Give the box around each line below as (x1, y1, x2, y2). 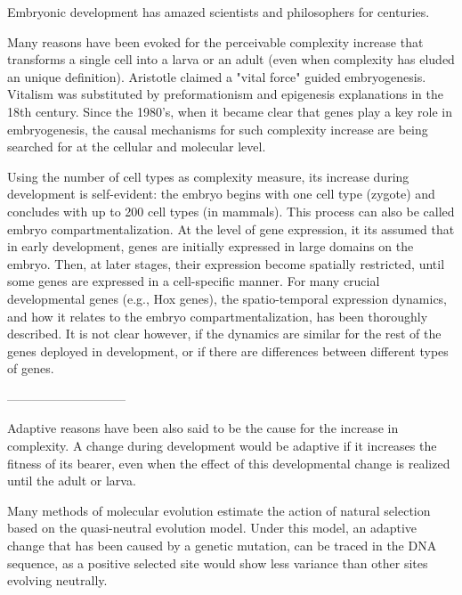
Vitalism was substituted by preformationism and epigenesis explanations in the (7, 85, 443, 103)
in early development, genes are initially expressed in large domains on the (7, 237, 414, 256)
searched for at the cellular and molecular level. (7, 137, 266, 156)
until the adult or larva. (7, 471, 136, 490)
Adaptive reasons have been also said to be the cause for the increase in (7, 419, 399, 437)
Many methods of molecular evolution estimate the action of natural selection (7, 501, 431, 519)
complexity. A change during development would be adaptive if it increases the (7, 436, 437, 455)
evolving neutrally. (7, 571, 108, 590)
